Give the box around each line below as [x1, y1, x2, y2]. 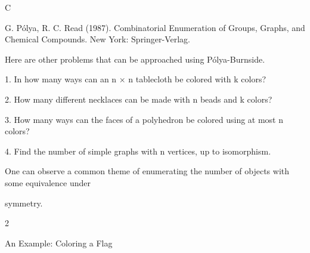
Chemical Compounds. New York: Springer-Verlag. [5, 33, 190, 45]
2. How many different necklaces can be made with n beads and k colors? [5, 92, 272, 105]
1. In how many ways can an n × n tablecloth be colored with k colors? [5, 73, 266, 85]
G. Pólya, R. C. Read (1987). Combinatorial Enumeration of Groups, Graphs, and [5, 21, 305, 33]
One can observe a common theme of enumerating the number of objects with [5, 165, 290, 177]
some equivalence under [5, 176, 91, 189]
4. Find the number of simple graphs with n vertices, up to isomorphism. [5, 144, 271, 157]
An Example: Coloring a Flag [5, 236, 113, 249]
